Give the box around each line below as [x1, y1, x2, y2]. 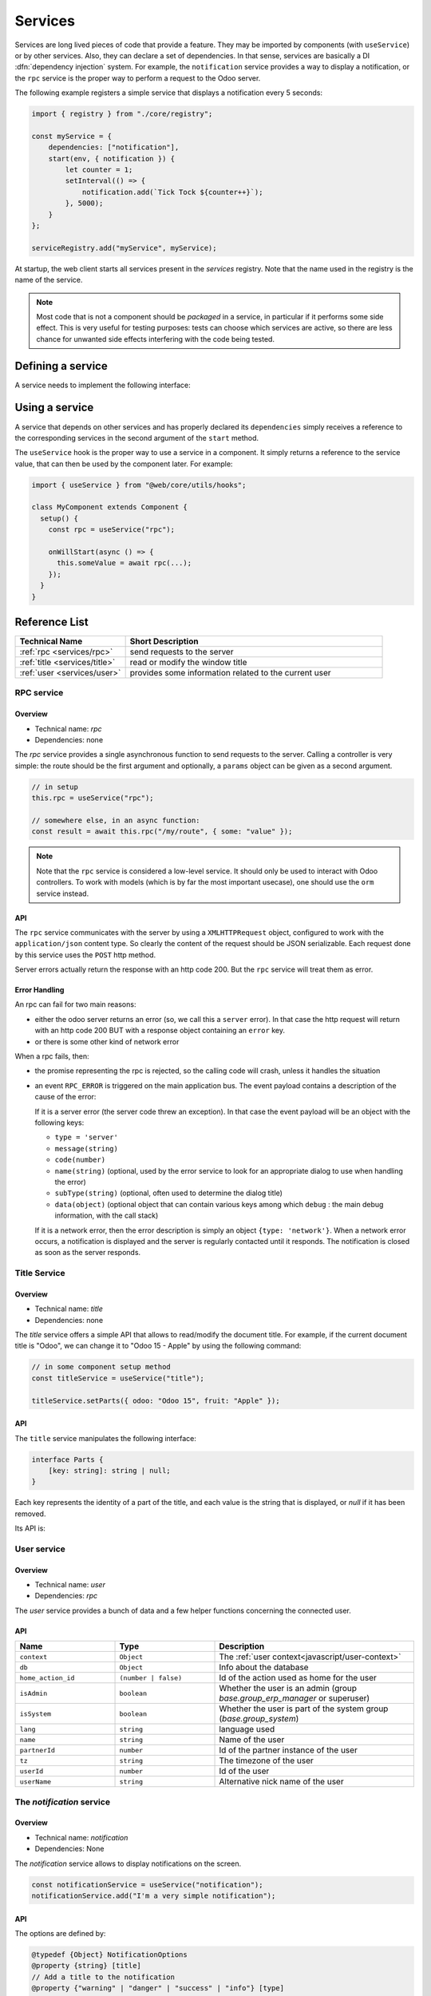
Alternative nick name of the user [219, 1776, 344, 1788]
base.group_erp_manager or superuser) [219, 1693, 370, 1704]
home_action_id [19, 1673, 75, 1682]
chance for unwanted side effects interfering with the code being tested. [36, 334, 275, 343]
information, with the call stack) [54, 1210, 159, 1221]
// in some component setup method [31, 1362, 171, 1372]
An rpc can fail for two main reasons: [14, 1000, 136, 1009]
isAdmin [19, 1689, 48, 1697]
